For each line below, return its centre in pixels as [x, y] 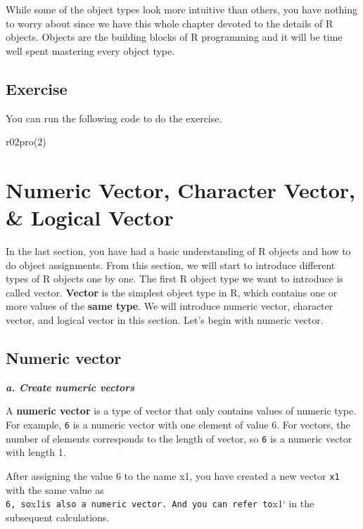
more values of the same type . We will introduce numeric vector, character [170, 306]
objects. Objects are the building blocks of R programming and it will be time [174, 37]
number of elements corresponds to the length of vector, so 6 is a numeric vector [179, 438]
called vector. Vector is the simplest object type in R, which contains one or [172, 292]
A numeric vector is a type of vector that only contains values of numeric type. [181, 411]
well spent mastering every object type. [90, 50]
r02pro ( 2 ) [26, 142]
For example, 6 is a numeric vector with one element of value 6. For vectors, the [178, 425]
